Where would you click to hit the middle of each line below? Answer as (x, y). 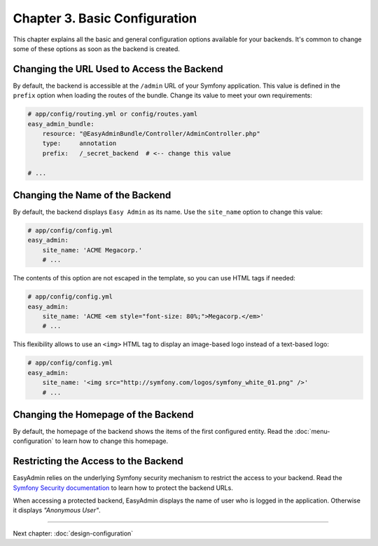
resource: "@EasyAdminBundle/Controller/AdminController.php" (151, 134)
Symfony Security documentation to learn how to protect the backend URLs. (123, 488)
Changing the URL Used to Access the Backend (118, 69)
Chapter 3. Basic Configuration (105, 18)
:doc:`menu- (312, 431)
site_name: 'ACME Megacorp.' (92, 250)
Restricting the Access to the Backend (98, 462)
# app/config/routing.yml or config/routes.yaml (113, 114)
